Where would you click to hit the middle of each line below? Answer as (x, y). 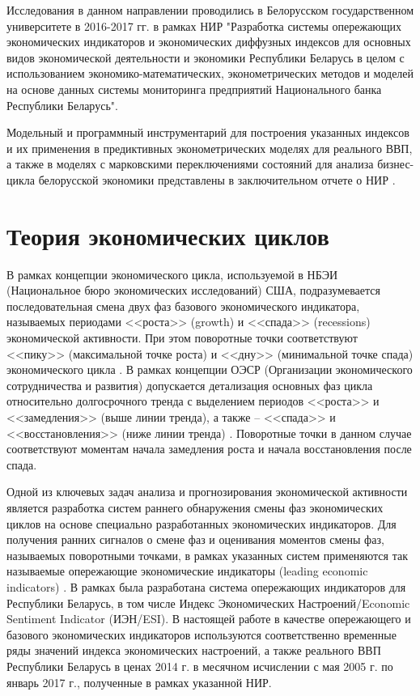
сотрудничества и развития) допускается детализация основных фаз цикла (190, 385)
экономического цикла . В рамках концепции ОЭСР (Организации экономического (210, 369)
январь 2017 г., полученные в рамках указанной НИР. (139, 682)
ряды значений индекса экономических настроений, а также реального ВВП (194, 650)
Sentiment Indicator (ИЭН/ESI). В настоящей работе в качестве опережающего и (209, 619)
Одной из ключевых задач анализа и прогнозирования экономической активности (207, 492)
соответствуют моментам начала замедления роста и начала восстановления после (209, 449)
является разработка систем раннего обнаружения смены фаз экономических (195, 507)
